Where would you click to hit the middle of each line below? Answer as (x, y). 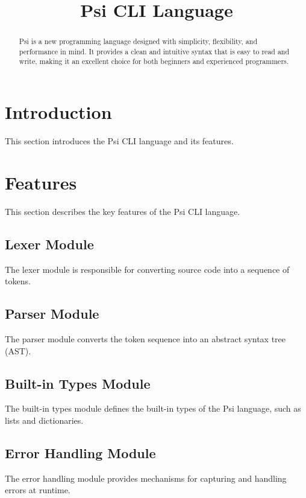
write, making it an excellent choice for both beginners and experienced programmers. (154, 61)
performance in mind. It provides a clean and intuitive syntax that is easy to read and (154, 51)
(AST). (18, 350)
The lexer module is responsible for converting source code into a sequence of (147, 269)
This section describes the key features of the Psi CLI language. (123, 211)
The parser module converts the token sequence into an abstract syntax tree (145, 338)
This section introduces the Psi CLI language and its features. (119, 141)
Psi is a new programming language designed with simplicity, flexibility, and (138, 41)
